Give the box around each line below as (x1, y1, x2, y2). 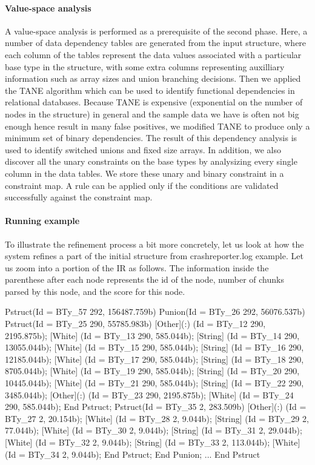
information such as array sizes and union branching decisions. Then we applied (5, 72, 301, 85)
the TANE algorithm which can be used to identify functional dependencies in (5, 84, 295, 96)
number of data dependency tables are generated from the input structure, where (5, 36, 307, 49)
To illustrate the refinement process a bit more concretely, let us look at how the (5, 237, 304, 250)
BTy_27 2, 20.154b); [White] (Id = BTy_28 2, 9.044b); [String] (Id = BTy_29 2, (5, 412, 309, 424)
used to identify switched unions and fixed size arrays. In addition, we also (5, 143, 281, 156)
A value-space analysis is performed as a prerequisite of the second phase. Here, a (5, 24, 308, 37)
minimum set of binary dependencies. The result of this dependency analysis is (5, 131, 297, 144)
